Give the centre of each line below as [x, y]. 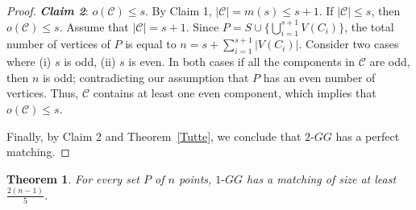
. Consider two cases [349, 44]
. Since [202, 26]
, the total [369, 26]
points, [195, 178]
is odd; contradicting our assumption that [146, 77]
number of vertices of [58, 44]
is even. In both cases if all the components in [242, 62]
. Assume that [94, 26]
